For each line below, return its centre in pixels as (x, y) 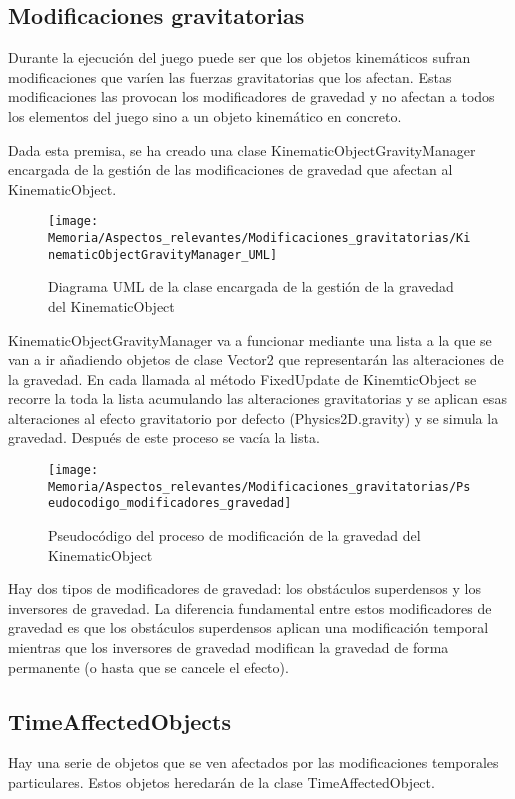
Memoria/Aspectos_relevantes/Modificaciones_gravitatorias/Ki (259, 238)
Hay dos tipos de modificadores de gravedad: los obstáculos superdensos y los (244, 588)
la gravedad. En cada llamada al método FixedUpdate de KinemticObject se (242, 378)
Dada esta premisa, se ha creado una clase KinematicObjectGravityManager (242, 149)
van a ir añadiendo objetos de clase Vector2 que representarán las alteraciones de (256, 359)
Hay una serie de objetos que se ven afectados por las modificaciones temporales (253, 762)
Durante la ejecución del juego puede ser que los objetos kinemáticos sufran (239, 57)
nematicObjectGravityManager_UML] (163, 254)
